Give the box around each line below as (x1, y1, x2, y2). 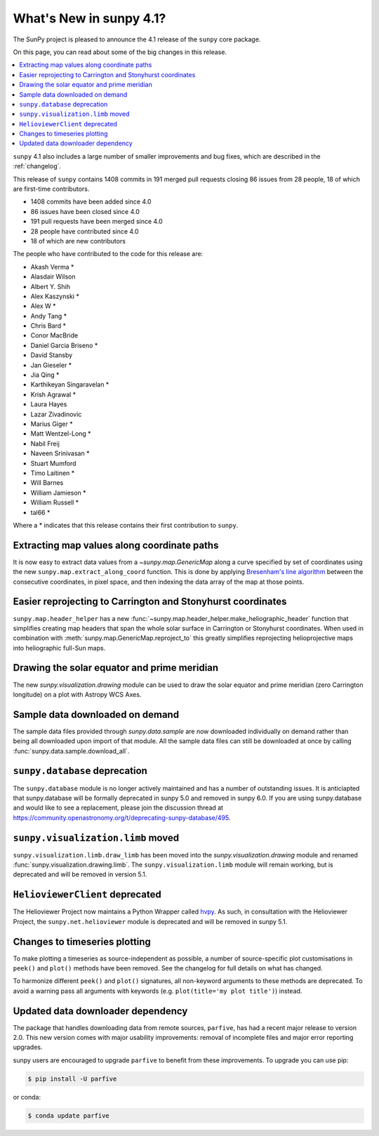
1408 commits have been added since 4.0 (30, 197, 152, 206)
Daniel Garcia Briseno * (30, 341, 98, 349)
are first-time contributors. (13, 185, 90, 193)
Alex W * (30, 302, 56, 310)
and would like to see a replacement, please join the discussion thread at (13, 803, 224, 812)
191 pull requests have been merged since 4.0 (30, 218, 163, 226)
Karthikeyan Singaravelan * (30, 380, 109, 389)
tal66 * (30, 508, 51, 516)
